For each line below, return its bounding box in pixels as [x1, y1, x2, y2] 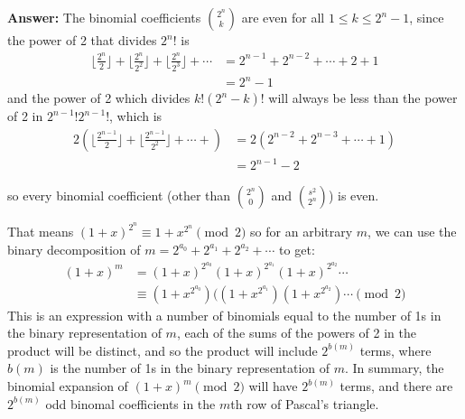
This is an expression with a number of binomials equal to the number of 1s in [7, 305, 442, 324]
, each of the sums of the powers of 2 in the [176, 323, 416, 342]
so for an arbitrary [250, 222, 353, 241]
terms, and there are [339, 377, 453, 396]
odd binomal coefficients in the [45, 394, 216, 413]
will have [248, 377, 298, 396]
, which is [109, 107, 163, 126]
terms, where [359, 340, 432, 359]
